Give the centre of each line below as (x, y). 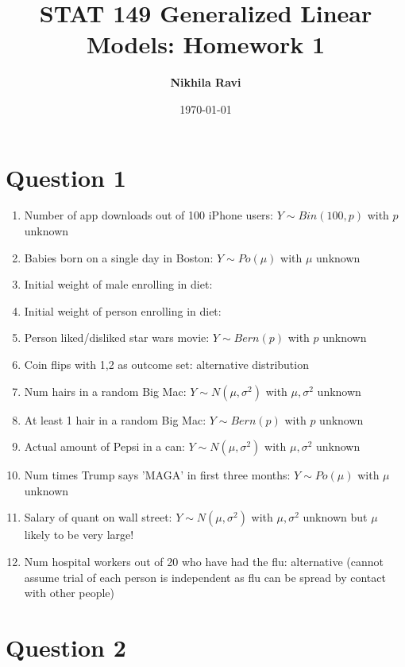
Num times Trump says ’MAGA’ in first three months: (157, 475)
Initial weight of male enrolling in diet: (118, 284)
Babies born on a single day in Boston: (119, 257)
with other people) (69, 593)
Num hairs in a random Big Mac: (105, 391)
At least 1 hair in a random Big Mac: (115, 419)
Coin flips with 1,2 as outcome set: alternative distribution (166, 364)
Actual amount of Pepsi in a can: (104, 446)
